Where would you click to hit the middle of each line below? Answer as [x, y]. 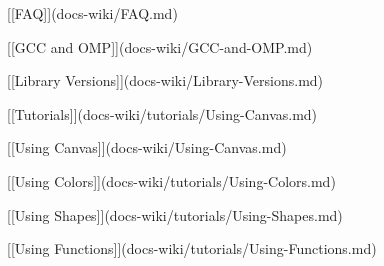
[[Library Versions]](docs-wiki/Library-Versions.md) [165, 80]
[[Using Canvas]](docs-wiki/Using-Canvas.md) [147, 147]
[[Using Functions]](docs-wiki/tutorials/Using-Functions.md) [192, 248]
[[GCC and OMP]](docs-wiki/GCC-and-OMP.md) [160, 46]
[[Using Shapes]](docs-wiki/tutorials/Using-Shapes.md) [175, 214]
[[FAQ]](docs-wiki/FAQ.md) [92, 13]
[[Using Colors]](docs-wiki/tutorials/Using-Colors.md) [171, 180]
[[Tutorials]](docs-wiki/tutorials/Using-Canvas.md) [162, 113]
